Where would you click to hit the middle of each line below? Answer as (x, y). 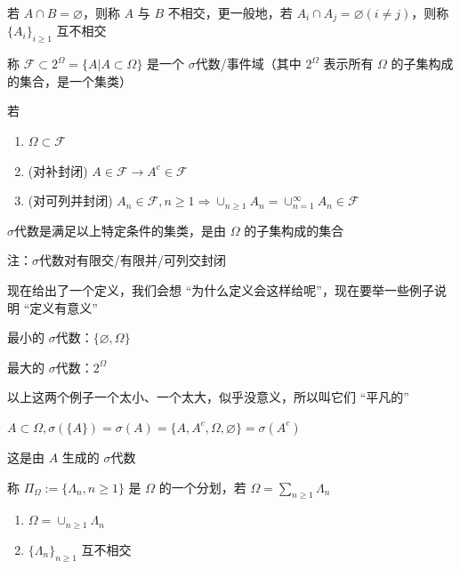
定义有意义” (64, 307)
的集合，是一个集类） (69, 80)
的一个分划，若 (202, 487)
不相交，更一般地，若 (230, 12)
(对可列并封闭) (70, 200)
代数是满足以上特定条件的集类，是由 (120, 230)
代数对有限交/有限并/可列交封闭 (133, 260)
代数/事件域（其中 (248, 64)
